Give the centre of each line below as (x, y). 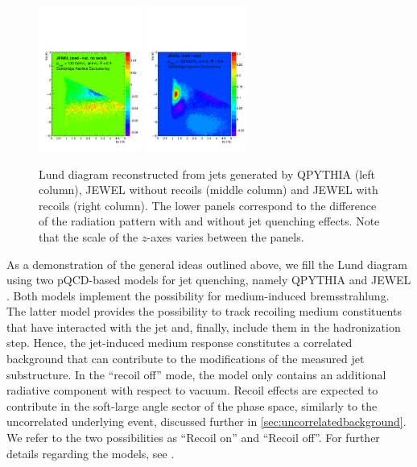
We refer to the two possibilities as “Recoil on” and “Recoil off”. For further (193, 438)
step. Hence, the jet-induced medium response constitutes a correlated (180, 343)
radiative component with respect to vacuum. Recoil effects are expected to (192, 390)
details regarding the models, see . (91, 453)
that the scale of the (89, 236)
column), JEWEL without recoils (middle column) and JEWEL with (208, 190)
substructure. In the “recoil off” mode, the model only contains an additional (196, 374)
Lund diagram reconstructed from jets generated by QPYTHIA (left (207, 174)
